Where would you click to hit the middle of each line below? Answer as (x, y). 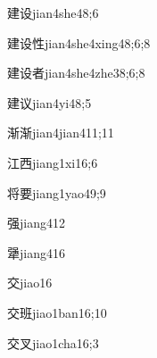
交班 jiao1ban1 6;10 (57, 312)
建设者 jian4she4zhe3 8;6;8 (76, 73)
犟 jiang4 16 (36, 252)
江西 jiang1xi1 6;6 (53, 162)
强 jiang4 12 (36, 223)
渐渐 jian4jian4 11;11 (61, 133)
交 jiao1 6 (30, 283)
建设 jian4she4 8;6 (53, 12)
